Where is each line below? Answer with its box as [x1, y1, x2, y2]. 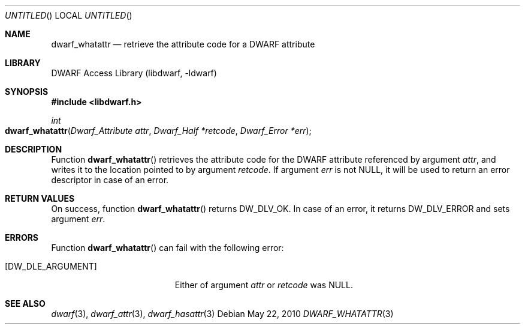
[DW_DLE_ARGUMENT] [5, 261, 97, 271]
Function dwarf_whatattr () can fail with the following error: [51, 243, 284, 253]
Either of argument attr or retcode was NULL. [174, 280, 353, 290]
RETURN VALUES [5, 193, 75, 204]
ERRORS [5, 232, 39, 243]
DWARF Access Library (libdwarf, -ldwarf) [51, 68, 217, 78]
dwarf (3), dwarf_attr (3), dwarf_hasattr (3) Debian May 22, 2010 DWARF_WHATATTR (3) [51, 309, 394, 319]
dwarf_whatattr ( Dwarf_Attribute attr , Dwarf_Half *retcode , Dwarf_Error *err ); [5, 125, 312, 136]
